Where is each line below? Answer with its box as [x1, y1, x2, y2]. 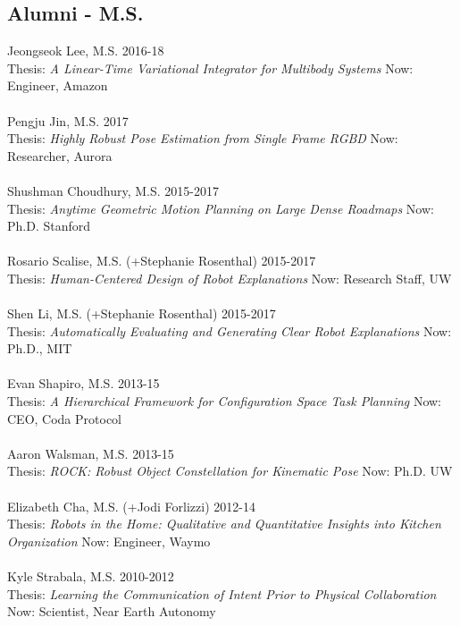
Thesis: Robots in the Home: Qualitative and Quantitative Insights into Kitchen [7, 514, 441, 533]
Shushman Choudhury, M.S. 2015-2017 [7, 181, 220, 199]
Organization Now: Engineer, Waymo [7, 531, 211, 550]
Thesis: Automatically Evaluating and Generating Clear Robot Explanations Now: [7, 321, 452, 340]
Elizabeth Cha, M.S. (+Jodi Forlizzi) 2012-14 [7, 496, 255, 515]
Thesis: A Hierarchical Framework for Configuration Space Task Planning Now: [7, 392, 442, 410]
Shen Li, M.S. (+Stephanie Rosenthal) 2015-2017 [7, 304, 276, 323]
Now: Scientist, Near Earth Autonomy [7, 602, 216, 621]
